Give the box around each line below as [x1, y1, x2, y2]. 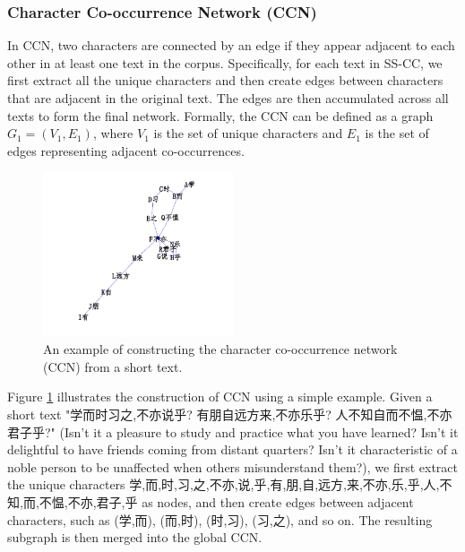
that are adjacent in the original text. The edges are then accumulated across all [7, 89, 449, 107]
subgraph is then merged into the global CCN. [7, 528, 263, 547]
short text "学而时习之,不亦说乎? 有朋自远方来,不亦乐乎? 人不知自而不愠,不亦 [7, 404, 452, 423]
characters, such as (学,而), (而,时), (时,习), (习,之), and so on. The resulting [7, 510, 433, 529]
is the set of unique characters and [153, 124, 343, 142]
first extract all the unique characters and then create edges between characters [7, 71, 443, 90]
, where [92, 124, 133, 142]
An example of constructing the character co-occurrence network [43, 340, 398, 358]
